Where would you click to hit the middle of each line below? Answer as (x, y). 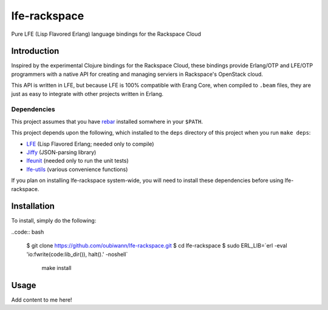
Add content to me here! (42, 300)
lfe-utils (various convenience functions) (77, 169)
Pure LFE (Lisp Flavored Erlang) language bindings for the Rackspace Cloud (106, 34)
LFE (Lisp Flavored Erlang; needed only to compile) (90, 144)
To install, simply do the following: (54, 221)
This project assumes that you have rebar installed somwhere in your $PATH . (107, 121)
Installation (33, 206)
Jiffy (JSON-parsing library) (61, 152)
